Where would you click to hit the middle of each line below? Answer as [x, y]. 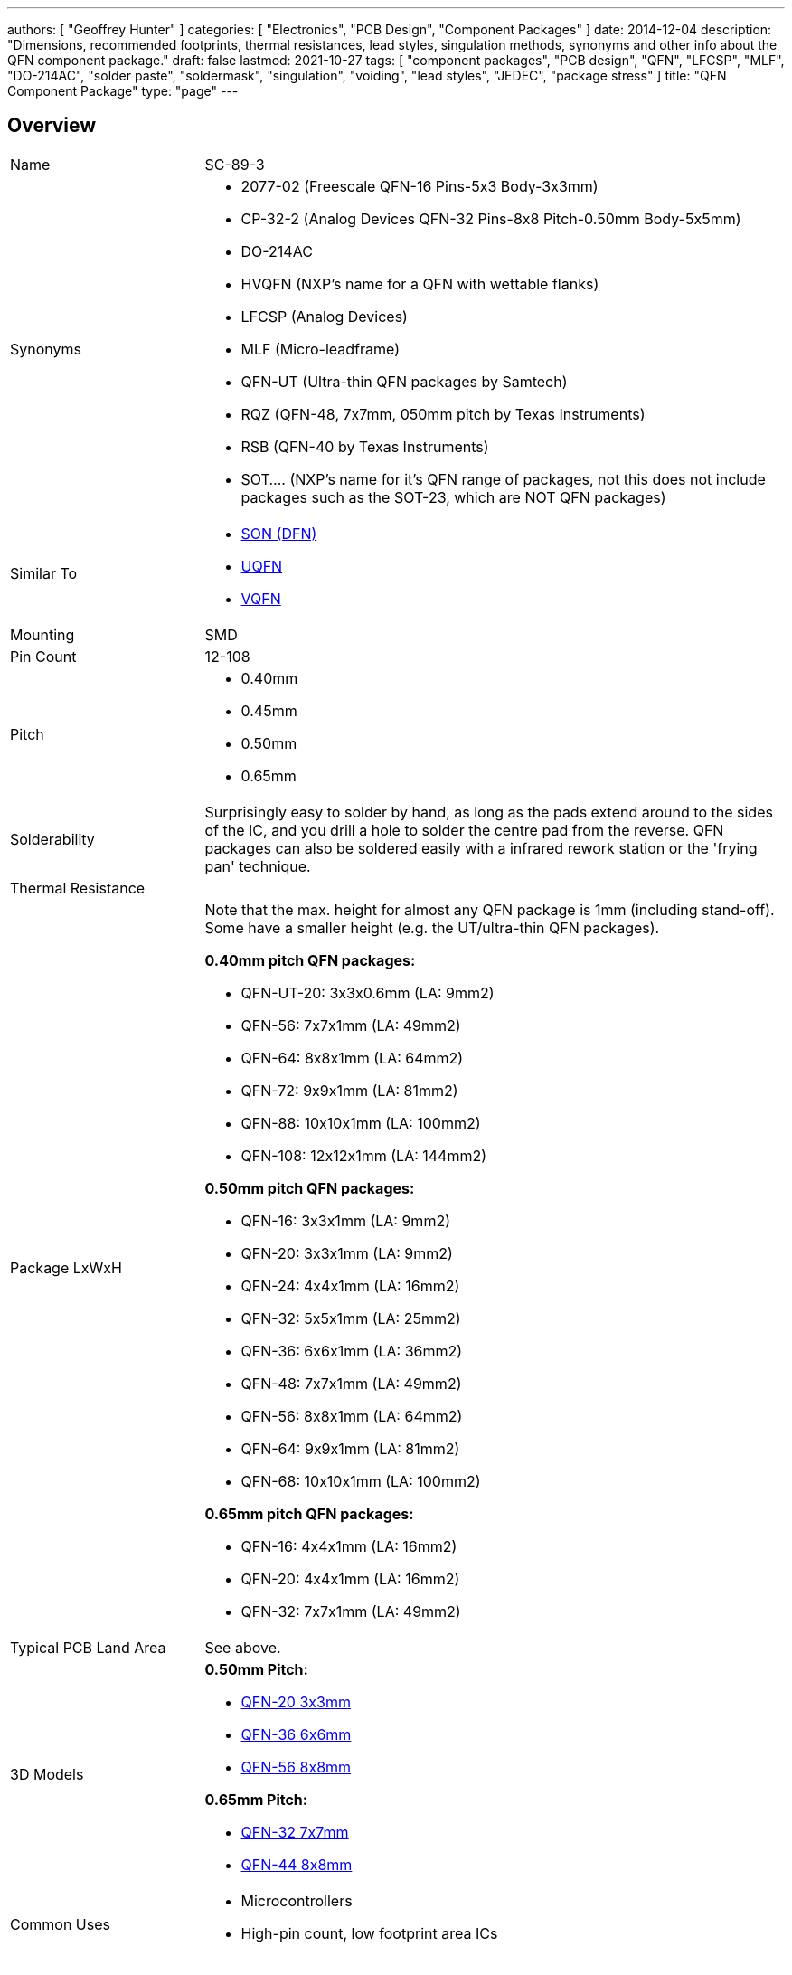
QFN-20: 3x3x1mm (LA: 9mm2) [347, 1253]
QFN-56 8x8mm [296, 1767]
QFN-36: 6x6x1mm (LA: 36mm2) [352, 1351]
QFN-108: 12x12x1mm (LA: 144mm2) [364, 1155]
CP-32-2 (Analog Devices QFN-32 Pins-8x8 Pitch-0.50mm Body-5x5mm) [491, 218]
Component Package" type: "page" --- [123, 91]
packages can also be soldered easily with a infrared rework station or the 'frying [481, 848]
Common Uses [60, 1924]
